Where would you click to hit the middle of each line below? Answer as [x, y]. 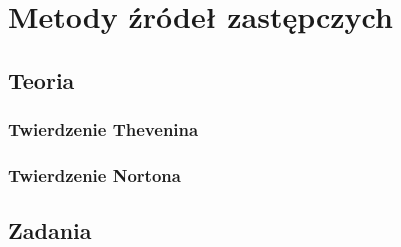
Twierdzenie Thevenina [103, 129]
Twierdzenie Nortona [94, 174]
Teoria [41, 79]
